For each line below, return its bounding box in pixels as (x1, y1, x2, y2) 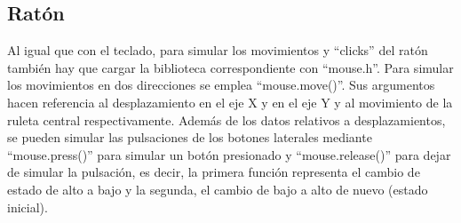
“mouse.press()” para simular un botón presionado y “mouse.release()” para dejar (7, 145, 451, 163)
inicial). (7, 197, 48, 216)
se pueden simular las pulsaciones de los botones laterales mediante (7, 128, 372, 147)
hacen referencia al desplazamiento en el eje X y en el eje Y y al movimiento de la (7, 92, 453, 111)
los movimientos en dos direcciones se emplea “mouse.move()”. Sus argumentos (7, 76, 435, 94)
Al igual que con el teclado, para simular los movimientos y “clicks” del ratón (7, 41, 428, 60)
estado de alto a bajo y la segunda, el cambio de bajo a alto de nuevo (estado (7, 179, 428, 198)
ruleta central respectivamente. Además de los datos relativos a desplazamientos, (7, 110, 446, 129)
